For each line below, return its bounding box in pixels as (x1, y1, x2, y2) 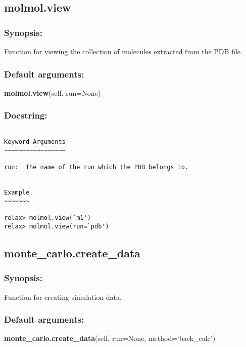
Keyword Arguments (4, 138, 66, 146)
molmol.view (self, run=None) (4, 87, 101, 98)
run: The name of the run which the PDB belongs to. (4, 164, 189, 171)
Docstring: (4, 109, 47, 122)
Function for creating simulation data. (4, 291, 122, 302)
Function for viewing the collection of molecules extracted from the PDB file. (4, 46, 242, 56)
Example (4, 189, 30, 197)
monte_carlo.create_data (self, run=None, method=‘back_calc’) (4, 333, 216, 343)
